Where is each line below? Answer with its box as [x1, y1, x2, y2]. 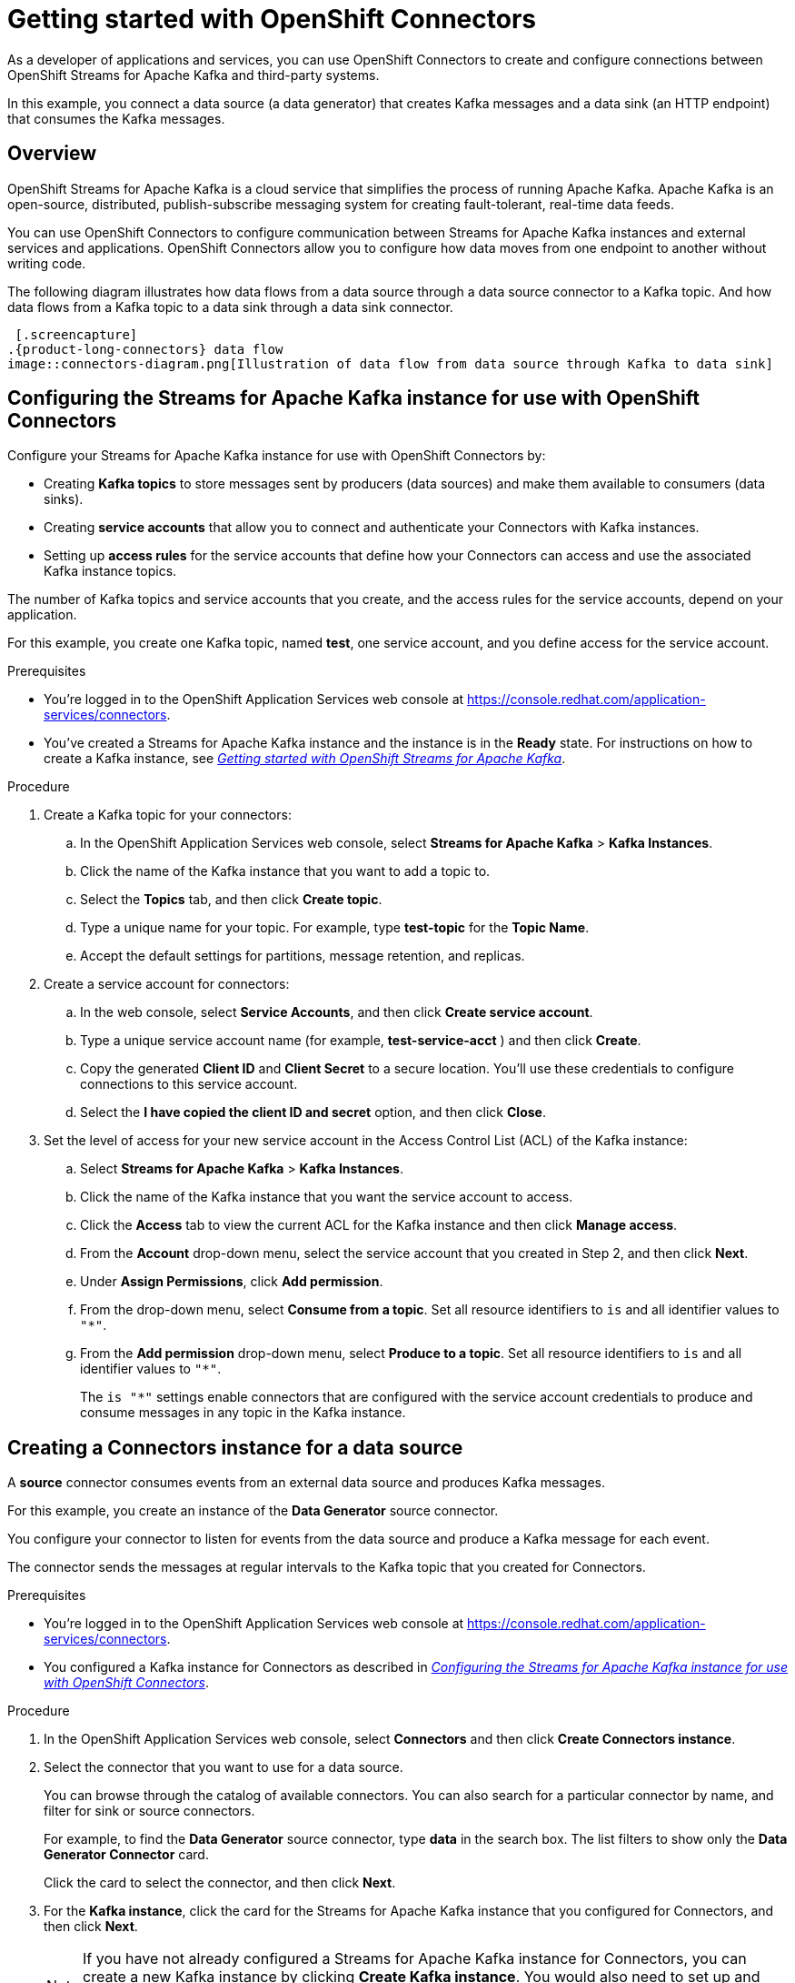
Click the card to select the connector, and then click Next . [44, 1875, 396, 1891]
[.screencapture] [15, 327, 138, 342]
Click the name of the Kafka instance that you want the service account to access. [80, 1189, 573, 1205]
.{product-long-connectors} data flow [7, 341, 283, 357]
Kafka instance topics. [44, 563, 177, 579]
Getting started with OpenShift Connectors [7, 4, 536, 35]
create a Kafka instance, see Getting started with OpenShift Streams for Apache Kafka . [44, 750, 566, 767]
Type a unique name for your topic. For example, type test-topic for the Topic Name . [80, 920, 590, 936]
